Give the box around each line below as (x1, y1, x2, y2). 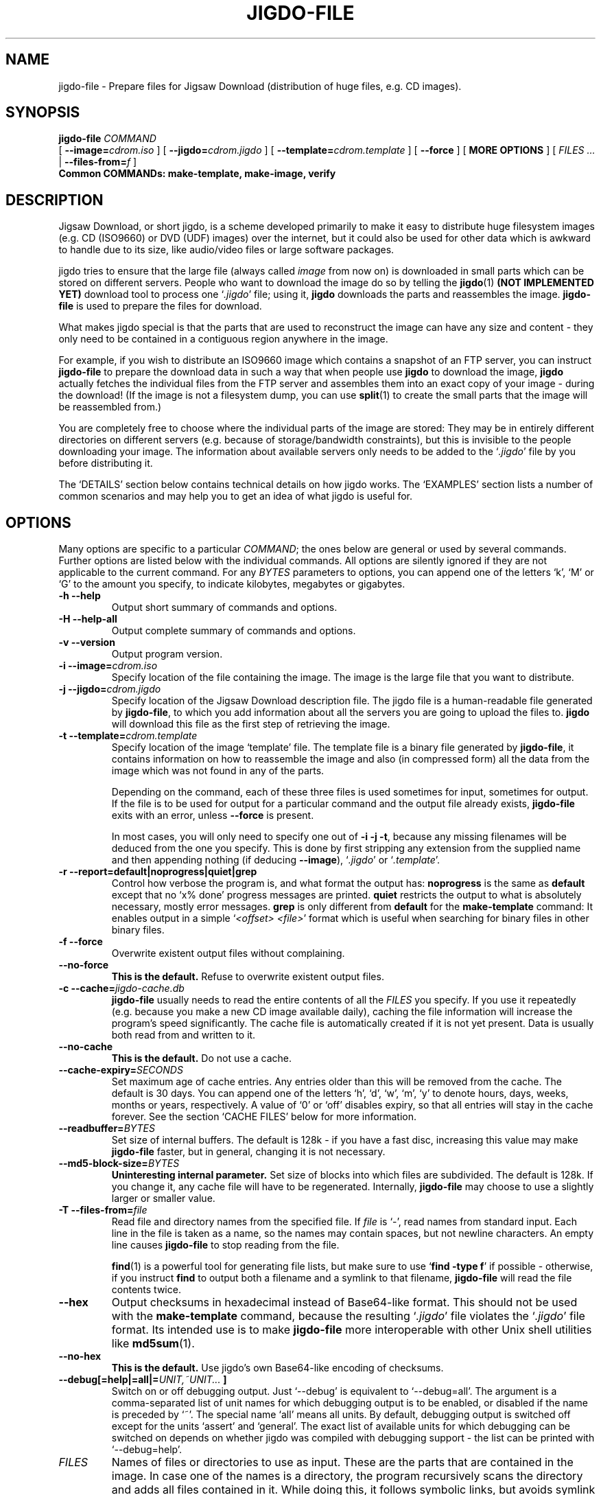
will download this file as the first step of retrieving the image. (111, 718, 390, 730)
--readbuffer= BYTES (58, 1122, 156, 1135)
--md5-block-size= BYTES (58, 1157, 180, 1170)
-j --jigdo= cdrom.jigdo (58, 683, 161, 695)
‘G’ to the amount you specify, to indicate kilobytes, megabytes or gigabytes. (58, 578, 405, 590)
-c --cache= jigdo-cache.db (58, 982, 185, 995)
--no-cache (58, 1041, 113, 1053)
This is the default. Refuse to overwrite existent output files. (111, 971, 384, 983)
